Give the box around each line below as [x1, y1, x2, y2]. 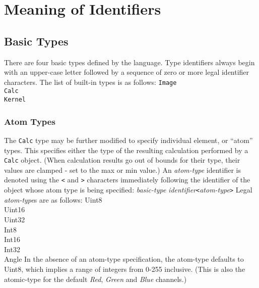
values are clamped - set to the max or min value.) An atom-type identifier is [4, 164, 241, 175]
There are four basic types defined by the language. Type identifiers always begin [4, 57, 255, 67]
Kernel [4, 96, 26, 104]
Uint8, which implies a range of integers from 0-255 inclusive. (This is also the [4, 263, 245, 274]
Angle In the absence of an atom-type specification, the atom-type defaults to [4, 254, 244, 264]
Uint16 [4, 204, 25, 215]
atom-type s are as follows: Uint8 [4, 194, 102, 205]
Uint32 [4, 214, 25, 224]
